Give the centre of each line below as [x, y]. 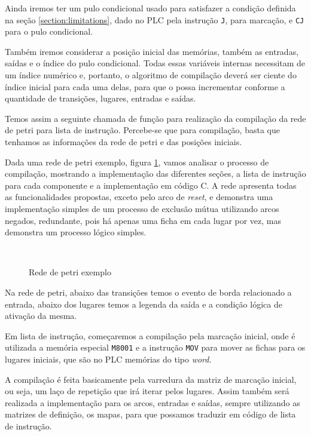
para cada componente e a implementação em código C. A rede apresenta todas [151, 185]
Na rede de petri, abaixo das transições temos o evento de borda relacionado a [148, 292]
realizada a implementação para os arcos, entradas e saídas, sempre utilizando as [153, 402]
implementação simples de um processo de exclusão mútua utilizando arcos [142, 208]
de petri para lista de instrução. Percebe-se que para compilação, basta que [142, 130]
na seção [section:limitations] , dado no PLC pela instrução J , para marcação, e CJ [155, 19]
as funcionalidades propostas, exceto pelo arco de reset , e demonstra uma [139, 197]
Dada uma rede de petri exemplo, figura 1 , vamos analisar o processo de [137, 162]
